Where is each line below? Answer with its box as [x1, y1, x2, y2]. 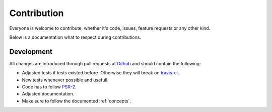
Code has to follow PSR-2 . [22, 84, 77, 90]
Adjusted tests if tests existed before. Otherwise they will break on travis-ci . [22, 70, 179, 76]
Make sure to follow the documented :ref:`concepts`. [22, 98, 131, 104]
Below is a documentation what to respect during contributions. [9, 34, 141, 40]
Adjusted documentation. [22, 91, 75, 97]
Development [9, 47, 53, 56]
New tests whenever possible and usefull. [22, 77, 109, 83]
